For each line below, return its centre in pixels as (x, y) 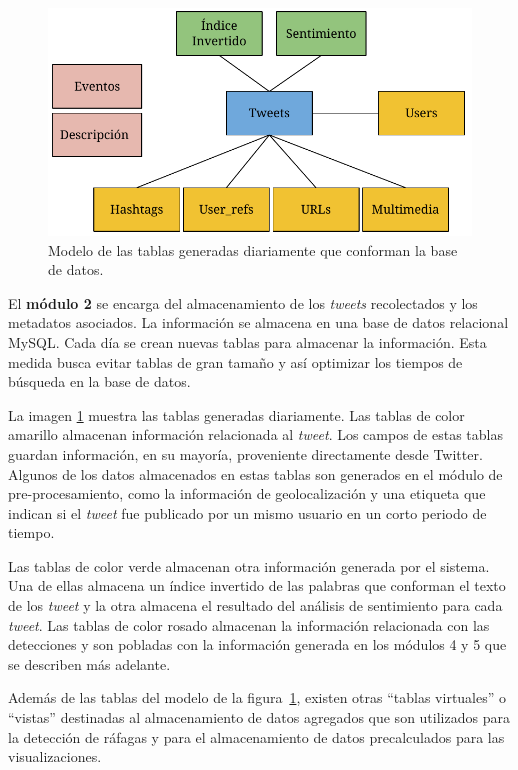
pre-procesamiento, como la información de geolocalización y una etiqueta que (247, 493)
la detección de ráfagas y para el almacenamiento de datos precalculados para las (256, 736)
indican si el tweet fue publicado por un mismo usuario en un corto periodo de (247, 512)
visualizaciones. (55, 756)
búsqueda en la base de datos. (99, 381)
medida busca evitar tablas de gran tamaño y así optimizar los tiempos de (235, 361)
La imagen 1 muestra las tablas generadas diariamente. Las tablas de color (236, 414)
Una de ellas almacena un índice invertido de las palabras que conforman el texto (257, 585)
